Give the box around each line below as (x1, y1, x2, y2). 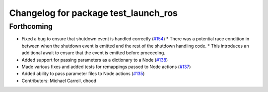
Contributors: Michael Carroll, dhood (21, 78, 97, 84)
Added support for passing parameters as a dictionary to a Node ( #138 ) (21, 57, 168, 63)
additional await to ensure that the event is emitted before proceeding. (21, 50, 166, 56)
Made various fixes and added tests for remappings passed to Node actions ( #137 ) (21, 64, 191, 70)
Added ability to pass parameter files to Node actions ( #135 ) (21, 71, 145, 77)
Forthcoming (9, 22, 53, 31)
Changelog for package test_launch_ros (9, 7, 178, 18)
